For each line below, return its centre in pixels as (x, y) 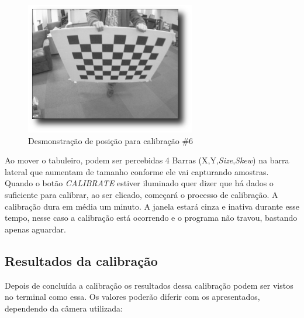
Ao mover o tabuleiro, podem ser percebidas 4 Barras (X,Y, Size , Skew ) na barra (147, 160)
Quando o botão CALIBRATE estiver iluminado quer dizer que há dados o (139, 183)
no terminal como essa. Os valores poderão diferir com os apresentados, (132, 297)
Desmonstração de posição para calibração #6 (111, 140)
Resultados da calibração (81, 260)
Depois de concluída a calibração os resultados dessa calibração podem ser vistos (149, 285)
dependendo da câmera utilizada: (64, 308)
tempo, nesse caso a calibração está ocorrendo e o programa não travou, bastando (151, 218)
